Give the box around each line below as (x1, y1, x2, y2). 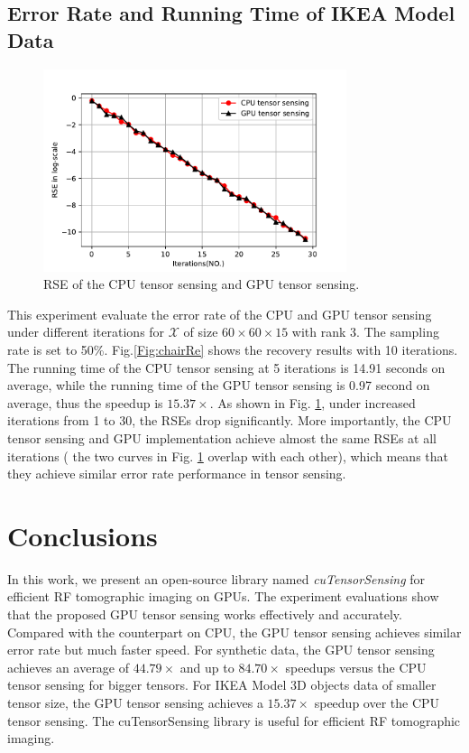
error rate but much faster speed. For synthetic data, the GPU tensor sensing (7, 640, 435, 659)
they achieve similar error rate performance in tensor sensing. (7, 464, 346, 483)
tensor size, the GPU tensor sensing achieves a (7, 693, 263, 711)
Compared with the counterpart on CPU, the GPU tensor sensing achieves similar (7, 622, 462, 641)
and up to (179, 657, 234, 676)
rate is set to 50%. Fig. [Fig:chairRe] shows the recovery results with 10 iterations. (7, 339, 458, 358)
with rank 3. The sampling (291, 322, 439, 341)
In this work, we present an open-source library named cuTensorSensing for (7, 569, 426, 588)
